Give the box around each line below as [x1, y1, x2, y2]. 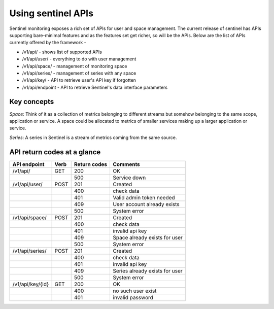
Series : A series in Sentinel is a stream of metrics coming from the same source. [9, 134, 177, 141]
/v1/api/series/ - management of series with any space [22, 70, 136, 76]
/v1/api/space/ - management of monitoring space [22, 63, 127, 69]
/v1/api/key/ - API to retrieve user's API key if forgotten [22, 77, 136, 83]
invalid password [113, 294, 153, 301]
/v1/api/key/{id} [12, 281, 49, 288]
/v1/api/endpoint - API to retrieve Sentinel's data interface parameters [22, 84, 167, 90]
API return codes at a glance [9, 148, 101, 156]
